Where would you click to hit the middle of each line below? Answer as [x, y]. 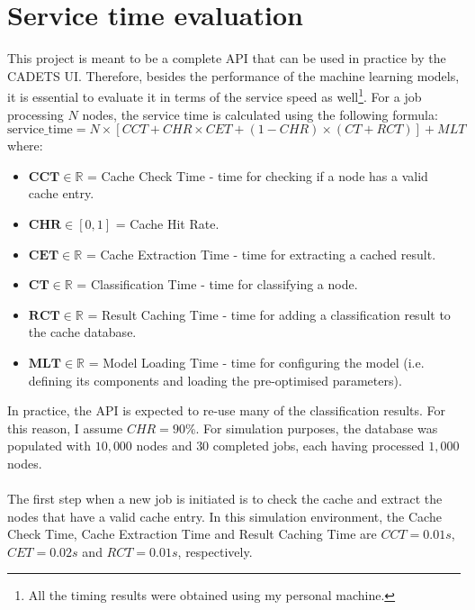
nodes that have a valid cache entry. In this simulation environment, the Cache [224, 516]
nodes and [164, 446]
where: [25, 146]
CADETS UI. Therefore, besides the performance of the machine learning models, [233, 75]
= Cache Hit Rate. [167, 223]
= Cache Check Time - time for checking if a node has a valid [257, 175]
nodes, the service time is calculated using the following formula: [260, 114]
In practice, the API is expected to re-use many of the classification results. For [227, 410]
